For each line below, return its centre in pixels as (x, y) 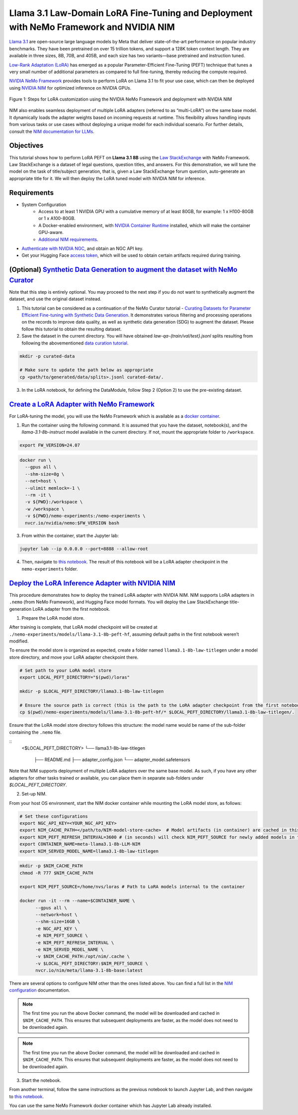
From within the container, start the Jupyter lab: (70, 536)
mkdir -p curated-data (47, 356)
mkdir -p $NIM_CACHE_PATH (51, 866)
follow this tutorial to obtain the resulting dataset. (72, 329)
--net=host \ (41, 481)
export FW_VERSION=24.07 (50, 445)
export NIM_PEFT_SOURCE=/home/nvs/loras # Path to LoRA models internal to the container (132, 887)
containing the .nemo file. (36, 732)
